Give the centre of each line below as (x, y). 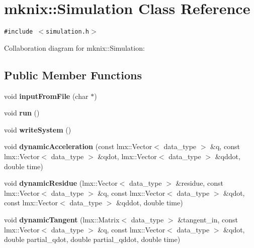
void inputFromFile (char (46, 96)
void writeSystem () (38, 129)
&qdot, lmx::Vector (127, 156)
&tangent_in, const (208, 219)
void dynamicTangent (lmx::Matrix (62, 219)
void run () (22, 113)
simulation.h (67, 32)
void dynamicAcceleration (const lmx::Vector (78, 146)
